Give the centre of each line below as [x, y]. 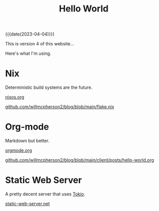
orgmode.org [19, 151]
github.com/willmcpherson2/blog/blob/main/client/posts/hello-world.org [80, 160]
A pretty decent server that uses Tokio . [45, 194]
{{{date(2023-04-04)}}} [30, 34]
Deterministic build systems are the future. [49, 87]
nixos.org [15, 97]
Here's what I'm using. [28, 53]
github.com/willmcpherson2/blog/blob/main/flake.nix [60, 107]
